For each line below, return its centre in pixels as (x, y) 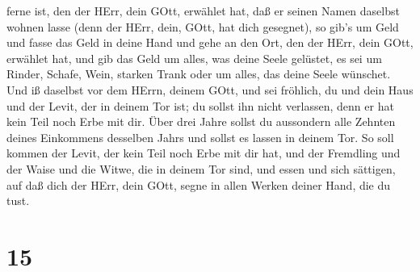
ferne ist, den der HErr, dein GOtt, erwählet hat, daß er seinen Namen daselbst (203, 10)
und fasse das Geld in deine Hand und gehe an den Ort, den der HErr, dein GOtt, (210, 42)
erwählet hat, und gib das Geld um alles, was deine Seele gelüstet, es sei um (194, 58)
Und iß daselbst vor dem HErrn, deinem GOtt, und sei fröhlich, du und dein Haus (210, 89)
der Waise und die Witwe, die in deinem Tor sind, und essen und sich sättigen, (201, 168)
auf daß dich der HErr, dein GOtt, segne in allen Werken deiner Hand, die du (199, 184)
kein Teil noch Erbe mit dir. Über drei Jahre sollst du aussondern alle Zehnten (201, 121)
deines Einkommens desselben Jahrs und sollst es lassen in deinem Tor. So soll (200, 137)
